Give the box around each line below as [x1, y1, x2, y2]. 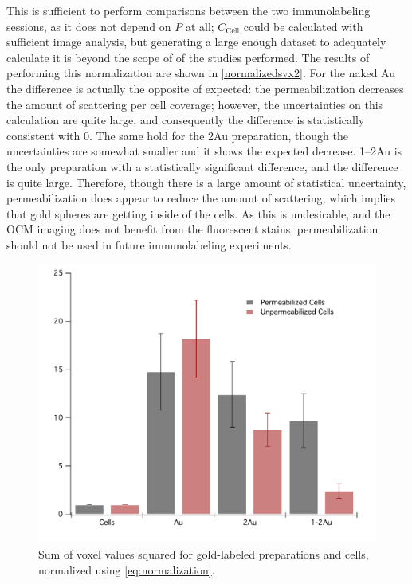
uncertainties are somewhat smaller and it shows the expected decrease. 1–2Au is [6, 143, 402, 159]
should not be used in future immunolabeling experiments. [6, 236, 292, 253]
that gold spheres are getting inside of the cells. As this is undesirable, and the [6, 205, 390, 221]
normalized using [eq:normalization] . [38, 561, 215, 578]
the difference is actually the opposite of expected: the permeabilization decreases [6, 80, 404, 96]
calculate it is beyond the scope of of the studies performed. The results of [6, 49, 370, 65]
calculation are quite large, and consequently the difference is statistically [6, 112, 365, 128]
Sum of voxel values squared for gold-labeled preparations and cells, [38, 545, 369, 562]
